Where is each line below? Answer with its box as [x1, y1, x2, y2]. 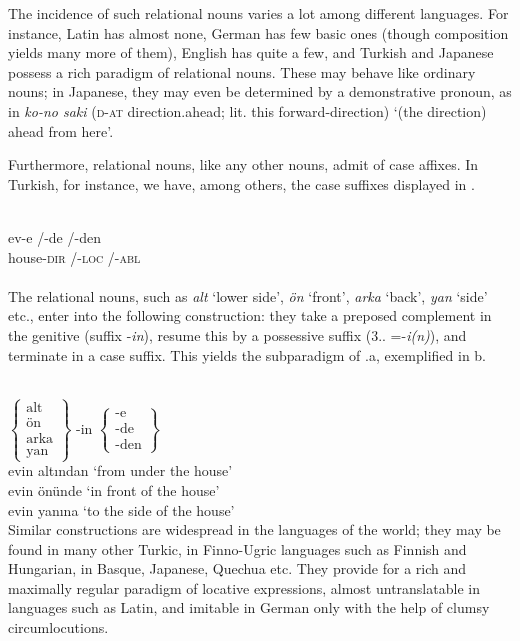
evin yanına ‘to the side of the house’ [8, 499, 235, 520]
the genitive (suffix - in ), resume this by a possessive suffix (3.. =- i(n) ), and [8, 324, 467, 345]
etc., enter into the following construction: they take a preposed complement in [8, 305, 492, 326]
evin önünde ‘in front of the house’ [8, 479, 220, 500]
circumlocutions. [8, 617, 109, 638]
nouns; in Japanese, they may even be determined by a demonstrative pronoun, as [8, 81, 512, 102]
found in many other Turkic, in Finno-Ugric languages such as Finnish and [8, 538, 467, 559]
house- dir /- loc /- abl [8, 246, 141, 267]
